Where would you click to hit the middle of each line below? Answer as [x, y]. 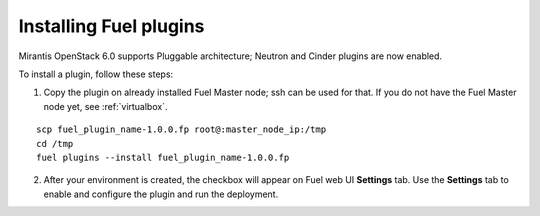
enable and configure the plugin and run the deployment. [161, 194]
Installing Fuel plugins [111, 26]
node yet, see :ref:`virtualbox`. [105, 106]
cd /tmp [55, 143]
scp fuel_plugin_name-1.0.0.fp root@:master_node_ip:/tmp [181, 129]
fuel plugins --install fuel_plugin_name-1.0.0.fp [163, 157]
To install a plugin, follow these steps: [96, 74]
